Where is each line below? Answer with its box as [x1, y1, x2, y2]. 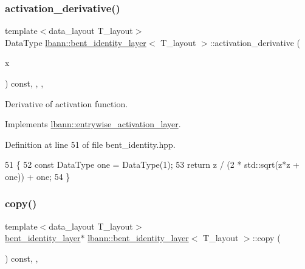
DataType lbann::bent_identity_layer [5, 36, 146, 48]
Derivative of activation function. [5, 97, 128, 110]
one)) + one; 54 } [5, 170, 70, 182]
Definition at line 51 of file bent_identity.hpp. [5, 138, 176, 150]
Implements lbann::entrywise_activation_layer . [5, 118, 181, 130]
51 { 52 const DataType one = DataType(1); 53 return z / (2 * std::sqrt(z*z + [5, 158, 300, 171]
